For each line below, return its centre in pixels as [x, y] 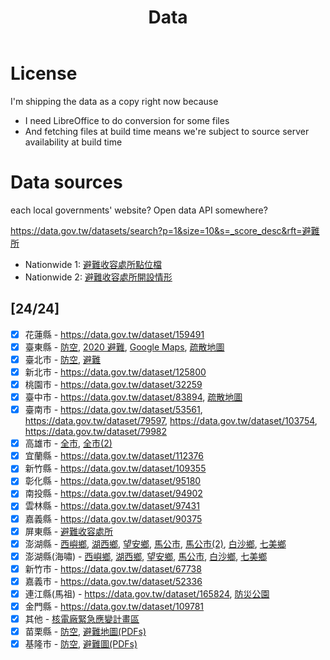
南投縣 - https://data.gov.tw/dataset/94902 [113, 493]
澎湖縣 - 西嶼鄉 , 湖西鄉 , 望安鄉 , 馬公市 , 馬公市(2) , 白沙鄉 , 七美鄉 [155, 543]
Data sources [66, 182]
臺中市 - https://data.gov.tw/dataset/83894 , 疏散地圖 [133, 397]
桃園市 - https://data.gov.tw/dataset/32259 [113, 384]
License [44, 73]
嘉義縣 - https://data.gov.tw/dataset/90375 [113, 518]
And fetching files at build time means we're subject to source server [167, 131]
